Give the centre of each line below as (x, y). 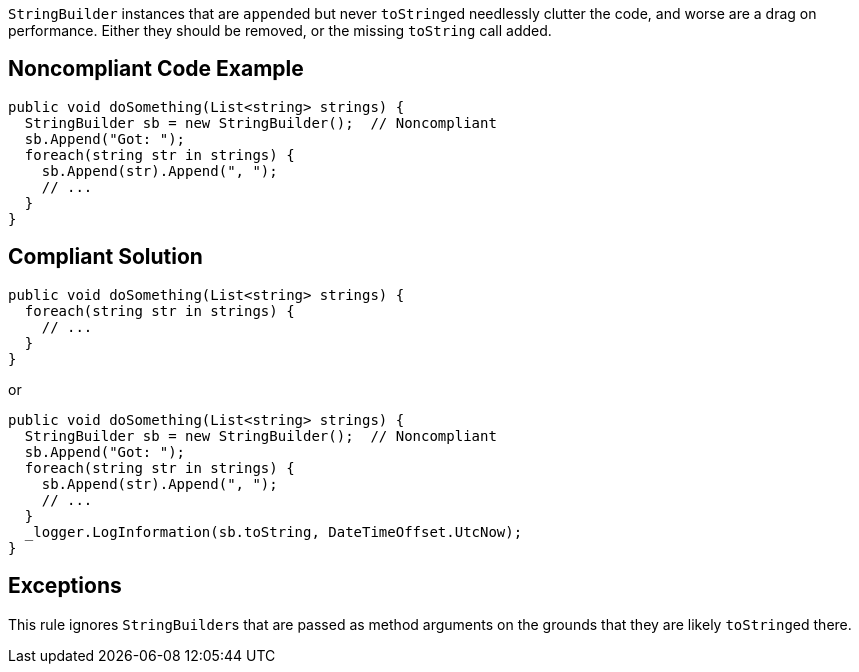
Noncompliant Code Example (156, 69)
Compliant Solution (105, 257)
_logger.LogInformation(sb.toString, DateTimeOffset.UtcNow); (273, 531)
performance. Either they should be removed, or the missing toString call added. (280, 30)
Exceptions (65, 586)
